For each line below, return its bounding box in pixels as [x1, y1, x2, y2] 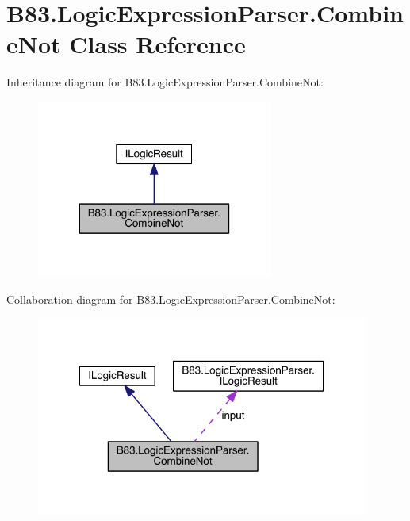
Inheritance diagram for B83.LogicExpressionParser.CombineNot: [6, 74, 324, 90]
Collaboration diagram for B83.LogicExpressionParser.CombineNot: [6, 290, 335, 307]
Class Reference [69, 28, 246, 60]
